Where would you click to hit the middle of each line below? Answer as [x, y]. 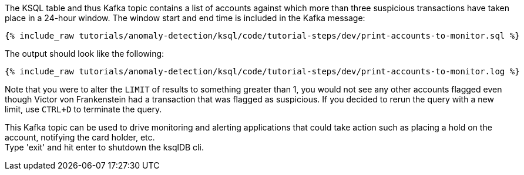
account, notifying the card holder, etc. [80, 137]
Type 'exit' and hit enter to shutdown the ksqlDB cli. [104, 147]
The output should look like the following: [85, 54]
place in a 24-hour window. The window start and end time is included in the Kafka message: [185, 18]
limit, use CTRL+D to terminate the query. [83, 109]
